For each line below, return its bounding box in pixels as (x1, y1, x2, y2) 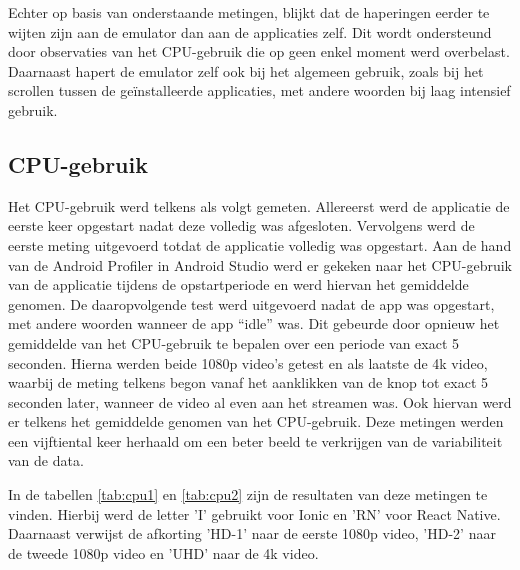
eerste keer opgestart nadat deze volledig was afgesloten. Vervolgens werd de (8, 215, 475, 236)
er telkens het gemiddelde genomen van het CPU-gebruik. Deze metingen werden (8, 411, 504, 432)
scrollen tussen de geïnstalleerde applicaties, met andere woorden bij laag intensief (8, 80, 511, 101)
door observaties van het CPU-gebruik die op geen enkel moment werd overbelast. (8, 41, 510, 62)
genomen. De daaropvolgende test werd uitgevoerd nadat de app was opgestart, (8, 293, 495, 314)
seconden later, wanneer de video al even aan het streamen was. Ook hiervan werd (8, 391, 512, 412)
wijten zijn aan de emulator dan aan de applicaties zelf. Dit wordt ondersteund (8, 21, 492, 42)
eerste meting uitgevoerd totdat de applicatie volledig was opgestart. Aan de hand (8, 234, 512, 255)
